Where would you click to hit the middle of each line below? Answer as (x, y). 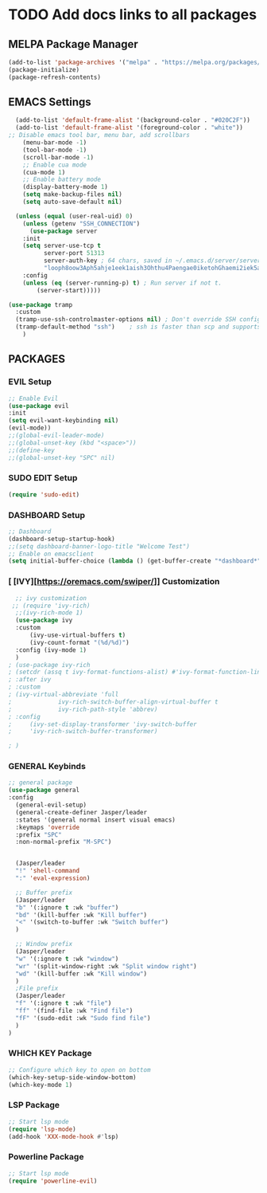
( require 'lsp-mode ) (43, 1129)
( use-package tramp (41, 304)
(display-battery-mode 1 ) (66, 187)
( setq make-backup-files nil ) (73, 194)
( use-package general (44, 791)
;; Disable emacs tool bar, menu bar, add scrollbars (99, 135)
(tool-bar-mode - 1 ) (55, 150)
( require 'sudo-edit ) (44, 494)
